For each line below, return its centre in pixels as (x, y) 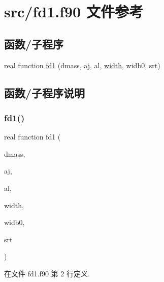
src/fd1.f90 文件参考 (74, 11)
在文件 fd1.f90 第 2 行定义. (47, 273)
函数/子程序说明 (45, 92)
